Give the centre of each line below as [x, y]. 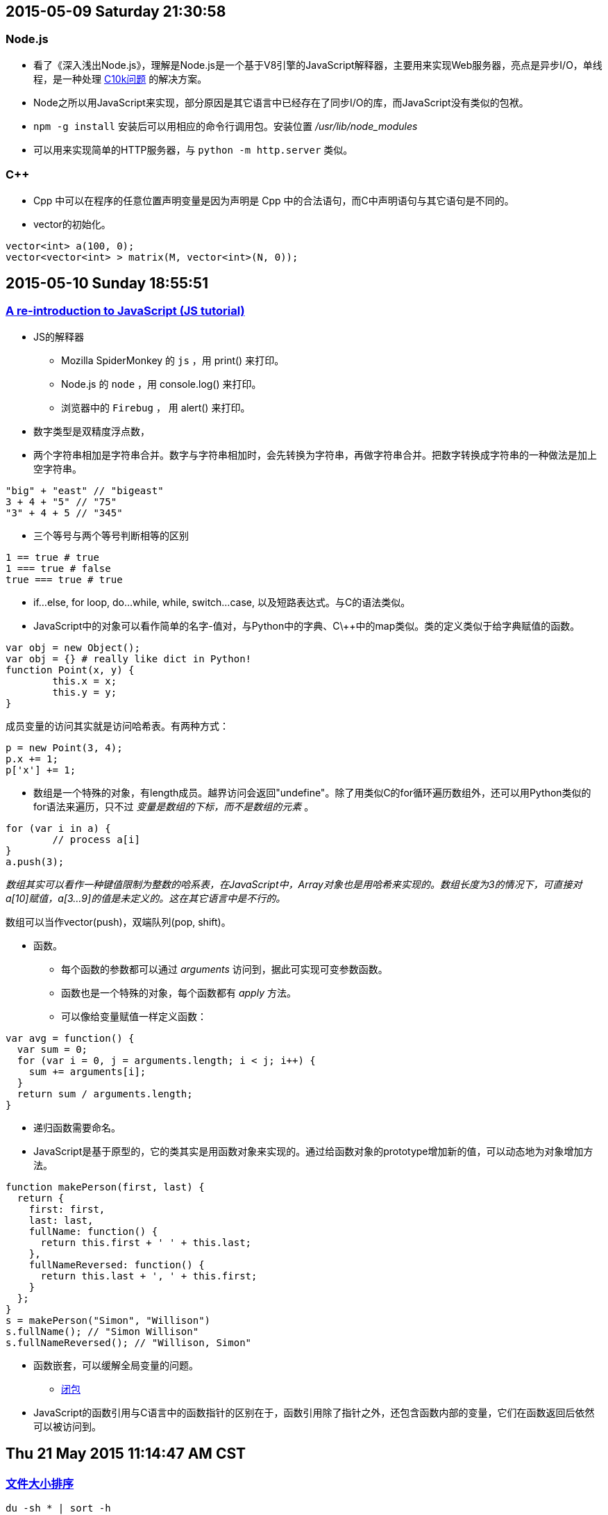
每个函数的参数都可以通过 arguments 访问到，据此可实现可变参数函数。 [225, 969]
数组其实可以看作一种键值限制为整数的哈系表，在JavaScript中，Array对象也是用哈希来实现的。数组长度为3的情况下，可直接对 [294, 884]
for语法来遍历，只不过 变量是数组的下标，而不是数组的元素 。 [174, 806]
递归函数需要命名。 [77, 1127]
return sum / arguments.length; [105, 1094]
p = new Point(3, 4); [64, 747]
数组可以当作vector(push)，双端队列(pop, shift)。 [118, 922]
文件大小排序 [40, 1483]
